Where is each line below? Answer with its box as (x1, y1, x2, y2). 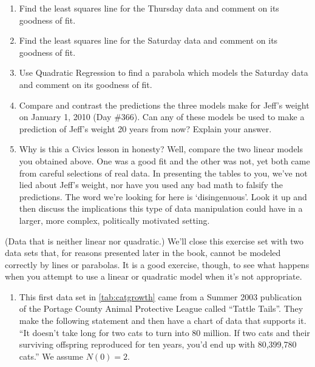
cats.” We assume (19, 349, 83, 362)
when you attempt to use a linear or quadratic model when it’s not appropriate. (5, 270, 302, 283)
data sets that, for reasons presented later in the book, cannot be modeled (5, 246, 281, 259)
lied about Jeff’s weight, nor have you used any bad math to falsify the (19, 178, 283, 191)
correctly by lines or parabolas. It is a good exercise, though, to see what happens (5, 258, 310, 271)
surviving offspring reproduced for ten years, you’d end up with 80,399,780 (19, 338, 297, 351)
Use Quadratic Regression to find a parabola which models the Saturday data (19, 66, 308, 79)
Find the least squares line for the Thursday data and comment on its (19, 2, 279, 14)
